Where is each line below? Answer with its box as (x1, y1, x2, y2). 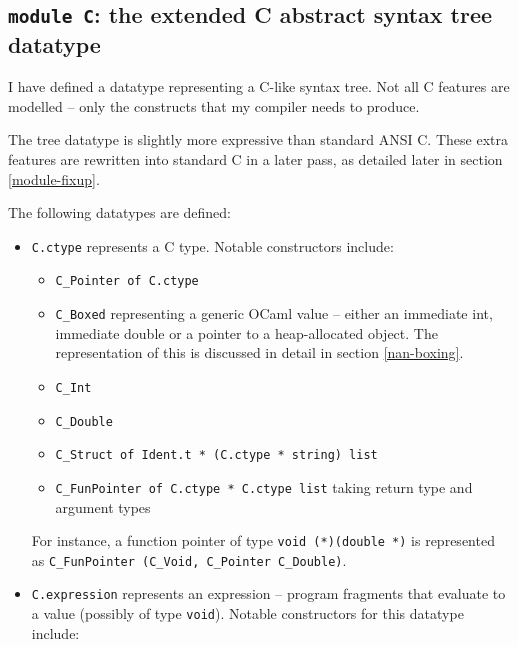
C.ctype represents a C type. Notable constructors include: (31, 235, 394, 256)
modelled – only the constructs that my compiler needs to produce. (8, 95, 420, 116)
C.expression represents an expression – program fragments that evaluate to (31, 583, 506, 604)
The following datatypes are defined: (8, 202, 231, 223)
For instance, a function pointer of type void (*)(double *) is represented (31, 530, 495, 551)
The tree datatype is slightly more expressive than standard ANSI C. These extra (8, 129, 508, 150)
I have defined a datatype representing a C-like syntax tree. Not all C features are (8, 76, 510, 97)
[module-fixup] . (8, 168, 100, 189)
